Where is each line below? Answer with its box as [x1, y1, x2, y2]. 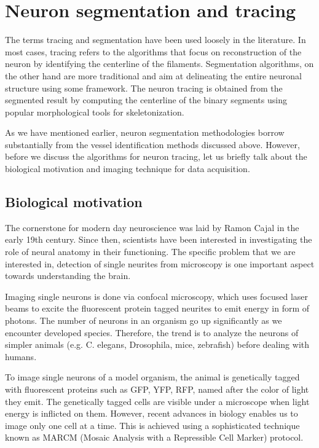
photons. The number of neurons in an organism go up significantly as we [5, 314, 282, 327]
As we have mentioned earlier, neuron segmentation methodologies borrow [5, 126, 285, 139]
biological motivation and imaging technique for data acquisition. [5, 162, 250, 175]
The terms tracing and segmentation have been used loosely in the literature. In [5, 33, 306, 46]
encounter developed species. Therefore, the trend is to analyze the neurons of [5, 326, 299, 339]
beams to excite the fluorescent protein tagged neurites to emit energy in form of [5, 302, 310, 315]
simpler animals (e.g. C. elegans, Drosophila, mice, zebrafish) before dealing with [5, 338, 310, 351]
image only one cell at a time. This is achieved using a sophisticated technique [5, 419, 300, 431]
